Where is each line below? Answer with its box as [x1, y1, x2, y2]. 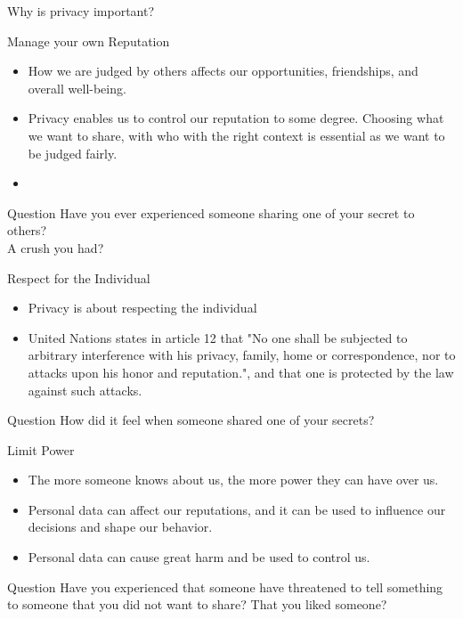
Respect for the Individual [7, 268, 150, 287]
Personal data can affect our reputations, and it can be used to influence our [28, 500, 446, 518]
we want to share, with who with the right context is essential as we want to [28, 126, 445, 144]
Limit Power [7, 440, 75, 459]
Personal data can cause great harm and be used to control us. [28, 548, 370, 566]
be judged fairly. [28, 143, 118, 162]
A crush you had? [7, 238, 104, 257]
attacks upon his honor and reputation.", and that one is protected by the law [28, 362, 454, 381]
